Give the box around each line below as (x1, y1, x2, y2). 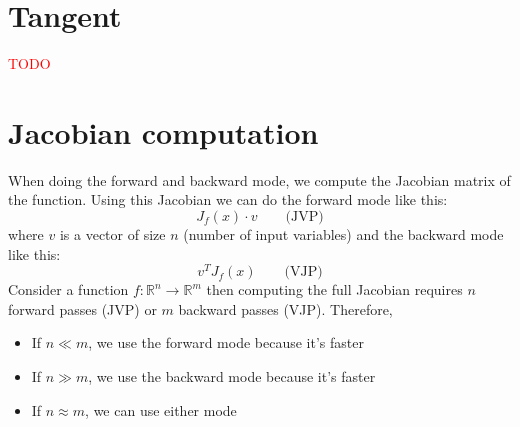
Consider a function (8, 279, 129, 300)
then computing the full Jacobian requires (206, 279, 463, 300)
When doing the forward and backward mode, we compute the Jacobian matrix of (8, 169, 511, 190)
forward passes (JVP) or (8, 298, 157, 319)
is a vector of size (59, 224, 166, 245)
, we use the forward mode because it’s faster (88, 332, 364, 353)
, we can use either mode (85, 399, 237, 420)
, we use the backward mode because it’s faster (88, 366, 376, 387)
